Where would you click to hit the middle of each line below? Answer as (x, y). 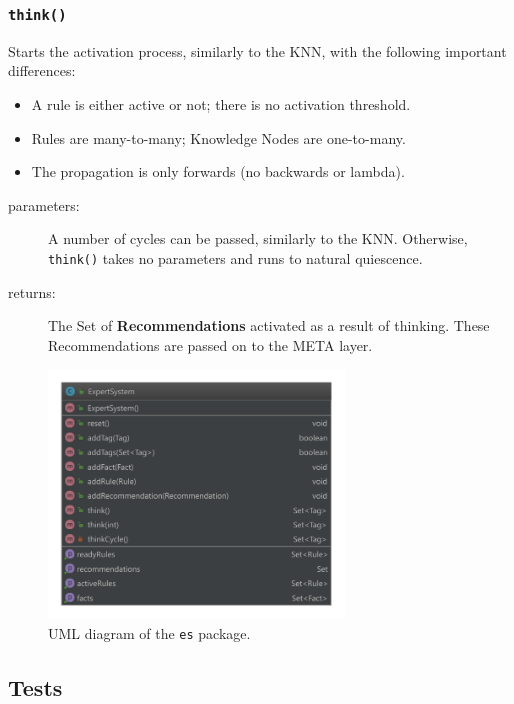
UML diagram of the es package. (149, 632)
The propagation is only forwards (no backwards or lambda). (218, 171)
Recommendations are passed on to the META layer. (210, 344)
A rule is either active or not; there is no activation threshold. (221, 103)
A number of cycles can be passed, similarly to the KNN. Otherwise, (258, 238)
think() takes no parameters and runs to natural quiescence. (235, 257)
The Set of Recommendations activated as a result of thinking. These (269, 325)
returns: (32, 291)
